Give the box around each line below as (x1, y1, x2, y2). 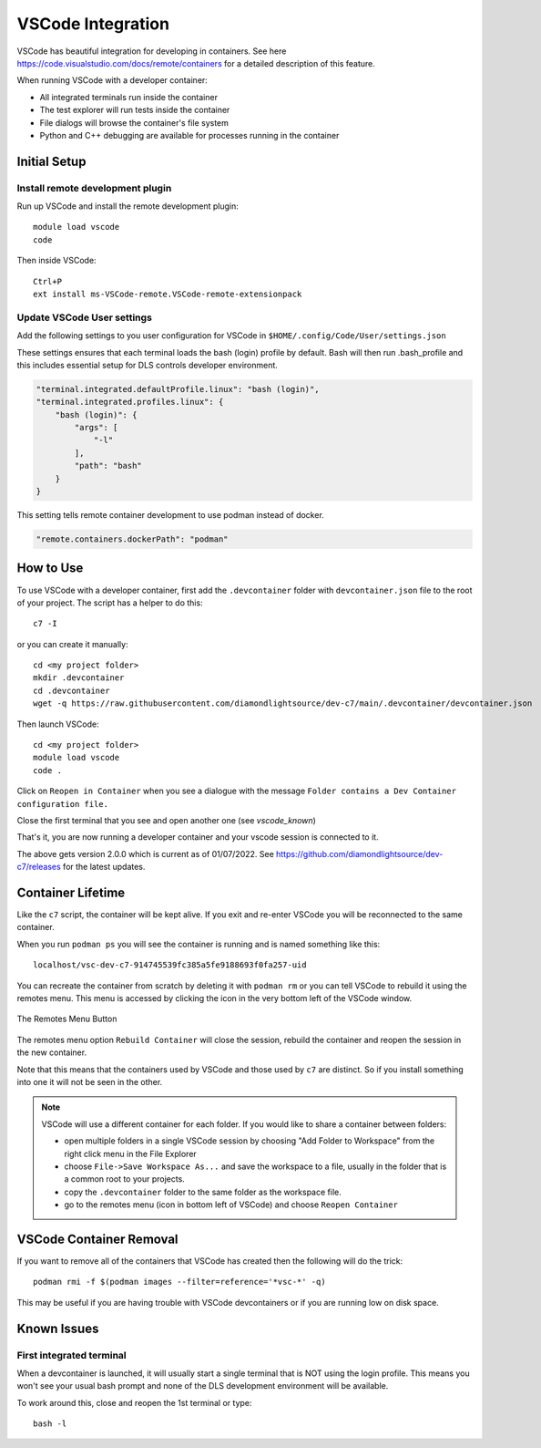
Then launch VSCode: (16, 719, 99, 729)
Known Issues (16, 1320, 99, 1336)
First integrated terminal (16, 1349, 127, 1361)
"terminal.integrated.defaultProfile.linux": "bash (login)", (36, 384, 320, 394)
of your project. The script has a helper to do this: (16, 597, 204, 608)
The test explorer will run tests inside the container (39, 105, 230, 116)
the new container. (16, 1047, 87, 1058)
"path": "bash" (74, 460, 143, 471)
